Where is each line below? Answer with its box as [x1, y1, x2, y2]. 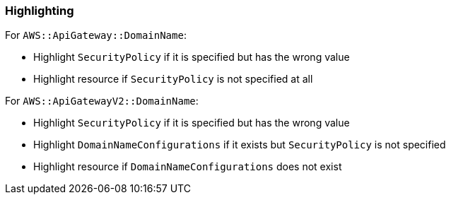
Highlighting [5, 4, 74, 18]
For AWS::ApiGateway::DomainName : [5, 29, 187, 42]
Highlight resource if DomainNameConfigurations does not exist [33, 160, 342, 173]
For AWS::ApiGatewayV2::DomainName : [5, 95, 199, 107]
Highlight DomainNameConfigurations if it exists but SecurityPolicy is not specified [33, 139, 446, 151]
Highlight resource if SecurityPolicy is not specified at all [33, 73, 313, 86]
